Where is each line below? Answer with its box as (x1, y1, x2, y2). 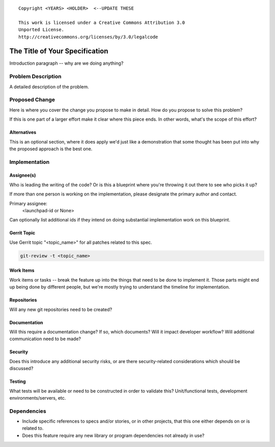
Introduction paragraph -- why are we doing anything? (9, 60, 124, 66)
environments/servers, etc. (9, 395, 66, 401)
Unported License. (18, 27, 65, 33)
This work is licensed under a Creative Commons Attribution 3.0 (18, 19, 185, 25)
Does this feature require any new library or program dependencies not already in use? (22, 432, 205, 438)
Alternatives (9, 129, 37, 135)
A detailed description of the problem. (9, 83, 89, 90)
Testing (9, 378, 26, 384)
